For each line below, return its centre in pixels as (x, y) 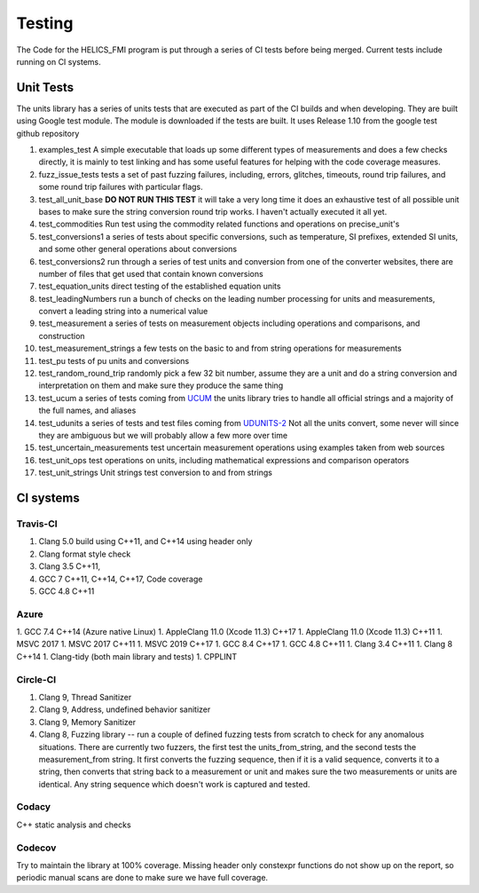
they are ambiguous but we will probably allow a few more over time (163, 435)
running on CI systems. (59, 61)
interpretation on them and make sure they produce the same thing (161, 385)
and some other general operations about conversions (138, 249)
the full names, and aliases (87, 411)
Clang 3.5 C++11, (70, 566)
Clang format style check (85, 554)
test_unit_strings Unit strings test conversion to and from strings (155, 473)
